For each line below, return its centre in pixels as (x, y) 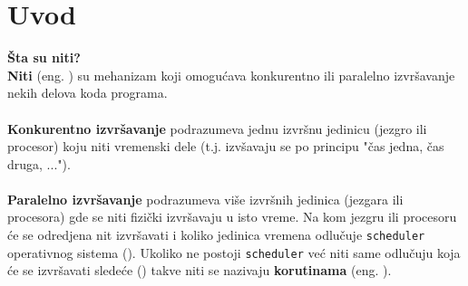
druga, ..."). (39, 163)
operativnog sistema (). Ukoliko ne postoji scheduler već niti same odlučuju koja (234, 252)
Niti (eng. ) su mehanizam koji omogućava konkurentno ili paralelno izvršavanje (231, 75)
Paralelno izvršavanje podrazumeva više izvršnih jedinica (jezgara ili (205, 199)
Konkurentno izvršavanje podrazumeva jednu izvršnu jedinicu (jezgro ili (217, 128)
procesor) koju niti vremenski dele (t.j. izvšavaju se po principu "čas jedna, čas (226, 146)
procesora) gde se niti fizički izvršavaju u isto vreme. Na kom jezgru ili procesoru (232, 217)
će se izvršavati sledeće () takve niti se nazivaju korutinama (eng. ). (200, 270)
